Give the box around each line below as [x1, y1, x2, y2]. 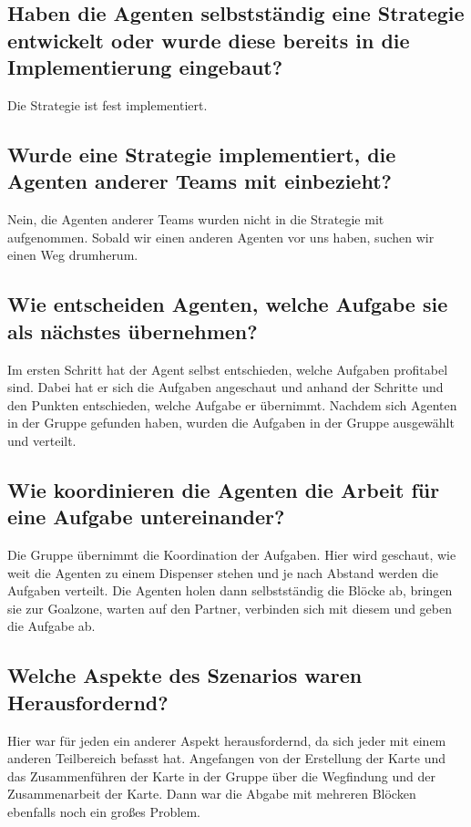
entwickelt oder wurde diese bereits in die [7, 26, 410, 54]
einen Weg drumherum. [7, 245, 138, 264]
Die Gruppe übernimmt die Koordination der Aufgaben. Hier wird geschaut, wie [7, 545, 456, 564]
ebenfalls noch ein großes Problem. [7, 802, 200, 822]
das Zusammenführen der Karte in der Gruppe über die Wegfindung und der [7, 766, 435, 785]
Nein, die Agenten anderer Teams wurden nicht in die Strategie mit [7, 210, 384, 229]
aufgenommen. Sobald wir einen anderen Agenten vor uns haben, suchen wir [7, 227, 435, 246]
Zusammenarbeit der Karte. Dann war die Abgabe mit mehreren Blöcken [7, 784, 416, 803]
